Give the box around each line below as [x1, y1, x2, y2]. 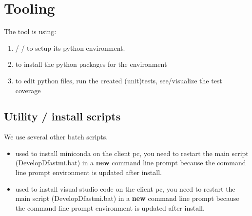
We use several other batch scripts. [4, 132, 108, 142]
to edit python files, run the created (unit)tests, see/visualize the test [15, 75, 222, 85]
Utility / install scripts [4, 109, 121, 124]
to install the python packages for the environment [15, 59, 167, 69]
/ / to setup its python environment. [15, 42, 125, 53]
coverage [15, 85, 41, 95]
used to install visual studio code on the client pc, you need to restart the [15, 183, 235, 194]
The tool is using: [4, 26, 57, 37]
